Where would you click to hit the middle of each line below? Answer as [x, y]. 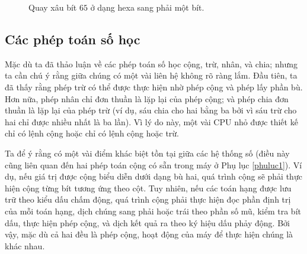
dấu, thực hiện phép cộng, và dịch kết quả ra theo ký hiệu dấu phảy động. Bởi [147, 222]
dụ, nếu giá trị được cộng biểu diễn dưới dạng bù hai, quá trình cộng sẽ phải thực [153, 176]
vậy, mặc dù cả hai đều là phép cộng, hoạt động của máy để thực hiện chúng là [149, 234]
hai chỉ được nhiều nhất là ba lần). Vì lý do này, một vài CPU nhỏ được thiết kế [151, 121]
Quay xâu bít [53, 7]
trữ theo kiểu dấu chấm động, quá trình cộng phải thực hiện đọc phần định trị [148, 199]
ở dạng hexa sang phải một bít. [147, 7]
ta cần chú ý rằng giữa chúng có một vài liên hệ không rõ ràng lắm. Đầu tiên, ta [151, 75]
